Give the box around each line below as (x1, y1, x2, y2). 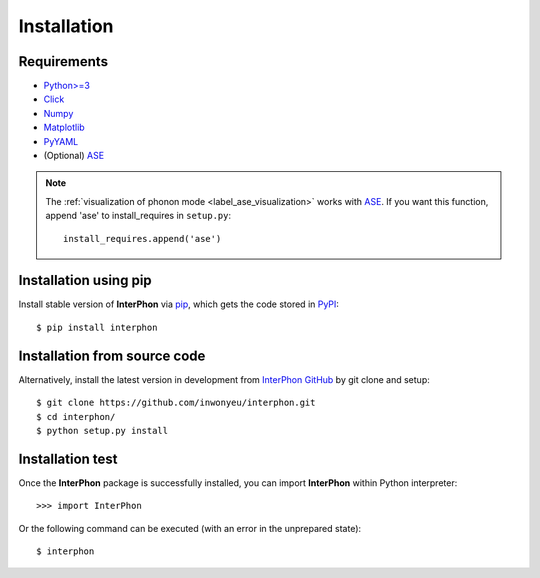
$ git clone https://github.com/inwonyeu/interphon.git (36, 397, 316, 409)
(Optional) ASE (43, 150, 105, 162)
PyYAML (43, 135, 79, 147)
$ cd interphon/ (36, 411, 116, 422)
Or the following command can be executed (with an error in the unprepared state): (18, 522, 362, 534)
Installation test (18, 450, 119, 467)
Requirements (18, 53, 109, 70)
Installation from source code (18, 347, 206, 364)
